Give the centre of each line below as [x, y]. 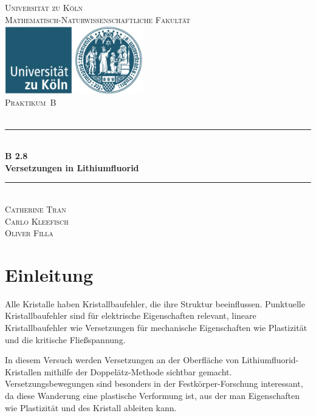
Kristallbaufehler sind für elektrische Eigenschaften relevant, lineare [131, 315]
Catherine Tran [36, 209]
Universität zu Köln [44, 7]
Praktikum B [31, 102]
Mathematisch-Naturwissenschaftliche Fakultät [98, 19]
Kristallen [23, 371]
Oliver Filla [29, 233]
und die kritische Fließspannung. [65, 339]
